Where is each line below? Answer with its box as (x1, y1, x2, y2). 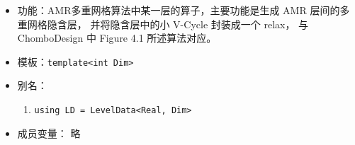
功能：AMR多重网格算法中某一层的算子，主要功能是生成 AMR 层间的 (17, 3, 340, 17)
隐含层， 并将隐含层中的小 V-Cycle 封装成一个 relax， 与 (47, 16, 309, 31)
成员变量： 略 (17, 125, 81, 140)
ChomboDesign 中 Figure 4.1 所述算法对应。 (17, 30, 217, 45)
